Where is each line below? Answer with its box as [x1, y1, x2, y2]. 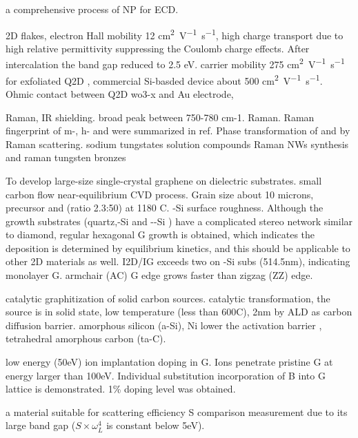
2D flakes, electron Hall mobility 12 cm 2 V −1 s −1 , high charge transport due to [6, 25, 344, 42]
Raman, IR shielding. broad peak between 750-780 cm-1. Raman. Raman [6, 109, 315, 124]
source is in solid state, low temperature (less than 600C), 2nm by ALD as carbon [6, 304, 352, 319]
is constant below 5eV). [106, 418, 205, 432]
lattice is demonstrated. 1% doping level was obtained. [6, 382, 236, 396]
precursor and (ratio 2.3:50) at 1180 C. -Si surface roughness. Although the [6, 200, 324, 215]
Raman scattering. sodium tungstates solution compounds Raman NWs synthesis [6, 136, 349, 151]
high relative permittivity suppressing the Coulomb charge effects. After [6, 41, 310, 55]
